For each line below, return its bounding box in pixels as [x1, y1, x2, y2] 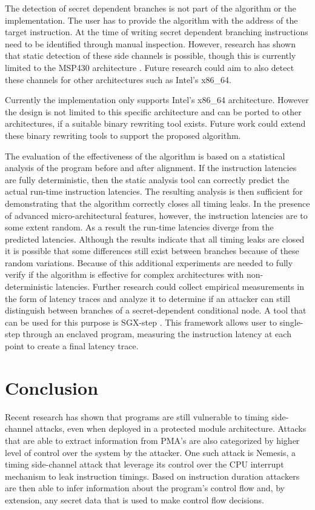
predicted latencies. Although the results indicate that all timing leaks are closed [5, 232, 305, 245]
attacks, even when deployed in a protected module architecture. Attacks [35, 422, 307, 435]
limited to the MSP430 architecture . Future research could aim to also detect [5, 61, 294, 73]
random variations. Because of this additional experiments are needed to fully [5, 256, 293, 269]
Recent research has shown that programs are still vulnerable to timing [5, 410, 269, 423]
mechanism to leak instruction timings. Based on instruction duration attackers [5, 469, 300, 482]
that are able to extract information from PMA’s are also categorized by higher [5, 434, 300, 446]
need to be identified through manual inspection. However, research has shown [5, 37, 296, 50]
